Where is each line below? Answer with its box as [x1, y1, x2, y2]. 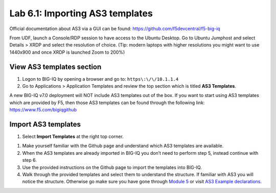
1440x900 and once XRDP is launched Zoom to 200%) [9, 49, 125, 55]
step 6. [22, 157, 37, 163]
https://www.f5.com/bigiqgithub [9, 107, 77, 113]
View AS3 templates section [9, 62, 102, 71]
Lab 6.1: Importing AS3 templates [9, 8, 153, 19]
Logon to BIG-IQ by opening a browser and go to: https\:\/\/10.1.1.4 [22, 76, 179, 82]
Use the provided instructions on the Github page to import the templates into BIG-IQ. [22, 164, 202, 171]
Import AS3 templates [9, 120, 81, 129]
